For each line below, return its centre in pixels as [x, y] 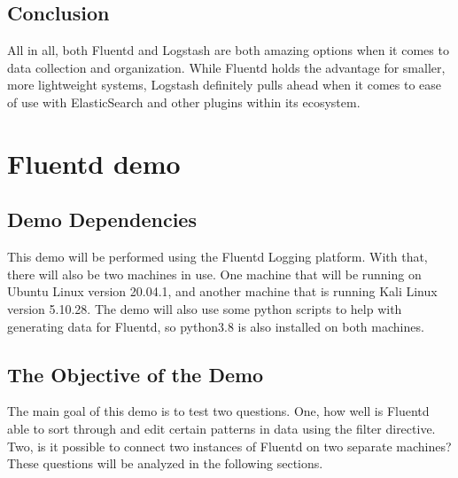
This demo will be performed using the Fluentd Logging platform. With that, [217, 257]
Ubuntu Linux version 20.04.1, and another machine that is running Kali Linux [222, 291]
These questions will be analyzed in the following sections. [165, 463]
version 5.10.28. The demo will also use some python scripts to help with [205, 308]
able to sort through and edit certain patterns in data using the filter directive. [221, 428]
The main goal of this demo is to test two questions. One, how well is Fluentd [218, 411]
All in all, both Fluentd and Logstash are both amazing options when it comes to [228, 50]
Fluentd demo [94, 163]
